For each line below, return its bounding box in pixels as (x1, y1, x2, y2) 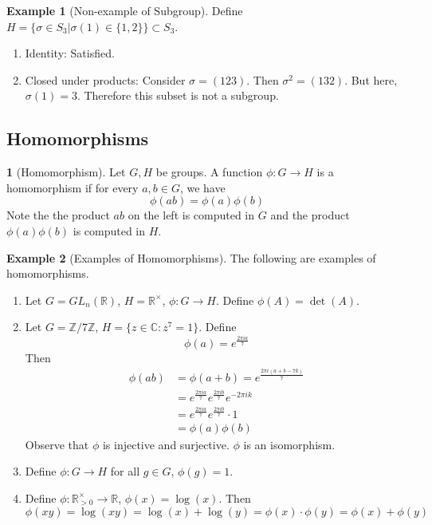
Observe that (25, 436, 89, 452)
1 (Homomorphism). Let (6, 164, 126, 180)
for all (110, 463, 140, 480)
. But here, (344, 71, 398, 88)
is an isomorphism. (243, 436, 336, 452)
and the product (270, 207, 350, 223)
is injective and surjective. (102, 436, 230, 452)
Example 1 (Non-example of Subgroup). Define (6, 2, 243, 18)
